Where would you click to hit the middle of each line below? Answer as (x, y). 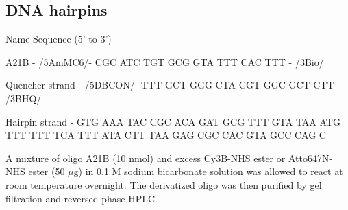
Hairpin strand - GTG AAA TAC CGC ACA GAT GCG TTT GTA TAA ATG (173, 121)
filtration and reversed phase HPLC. (82, 198)
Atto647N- (310, 157)
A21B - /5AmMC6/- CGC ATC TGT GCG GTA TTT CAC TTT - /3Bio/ (165, 61)
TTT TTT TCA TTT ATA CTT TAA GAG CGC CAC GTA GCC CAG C (166, 135)
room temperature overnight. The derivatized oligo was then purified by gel (164, 184)
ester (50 (47, 171)
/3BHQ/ (24, 98)
